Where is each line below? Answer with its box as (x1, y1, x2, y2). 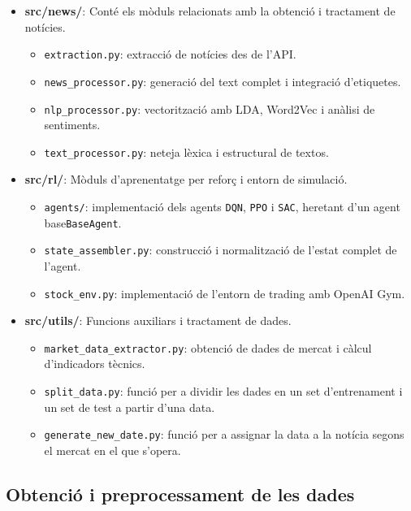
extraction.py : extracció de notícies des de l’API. (44, 45, 296, 63)
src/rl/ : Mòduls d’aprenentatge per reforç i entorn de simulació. (24, 171, 348, 188)
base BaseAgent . (44, 214, 122, 231)
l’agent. (44, 257, 81, 274)
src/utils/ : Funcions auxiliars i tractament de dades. (24, 312, 292, 329)
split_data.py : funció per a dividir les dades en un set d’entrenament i (44, 383, 403, 400)
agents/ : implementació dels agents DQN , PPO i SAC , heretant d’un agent (44, 198, 400, 214)
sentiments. (44, 116, 101, 133)
